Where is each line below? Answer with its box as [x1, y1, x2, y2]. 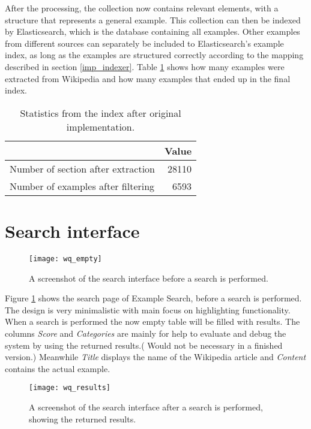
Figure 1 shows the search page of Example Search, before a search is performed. [5, 292, 302, 304]
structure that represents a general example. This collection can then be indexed [5, 13, 301, 26]
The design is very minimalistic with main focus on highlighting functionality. [5, 303, 291, 316]
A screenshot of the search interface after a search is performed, [29, 400, 263, 413]
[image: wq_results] [29, 383, 111, 392]
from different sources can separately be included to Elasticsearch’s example [5, 37, 284, 49]
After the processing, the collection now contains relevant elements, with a [5, 2, 279, 14]
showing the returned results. [29, 412, 136, 425]
